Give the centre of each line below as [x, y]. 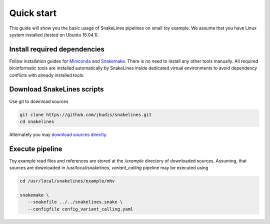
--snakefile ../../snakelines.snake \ [75, 202]
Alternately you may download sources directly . [58, 134]
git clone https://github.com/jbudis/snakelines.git [86, 114]
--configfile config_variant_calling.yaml [80, 209]
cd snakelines [37, 121]
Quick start [33, 13]
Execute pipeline [36, 149]
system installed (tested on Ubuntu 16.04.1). [54, 34]
